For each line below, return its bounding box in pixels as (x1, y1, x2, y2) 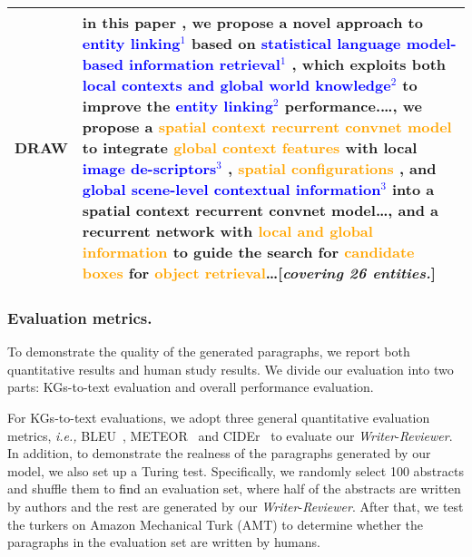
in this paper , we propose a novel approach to (82, 12, 423, 33)
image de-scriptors (82, 158, 217, 179)
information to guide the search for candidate (82, 241, 415, 262)
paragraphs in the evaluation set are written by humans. (7, 533, 320, 552)
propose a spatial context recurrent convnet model (82, 116, 452, 137)
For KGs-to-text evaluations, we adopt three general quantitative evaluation (7, 408, 430, 426)
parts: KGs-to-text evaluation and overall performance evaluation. (7, 377, 374, 396)
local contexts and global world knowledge (82, 74, 391, 95)
